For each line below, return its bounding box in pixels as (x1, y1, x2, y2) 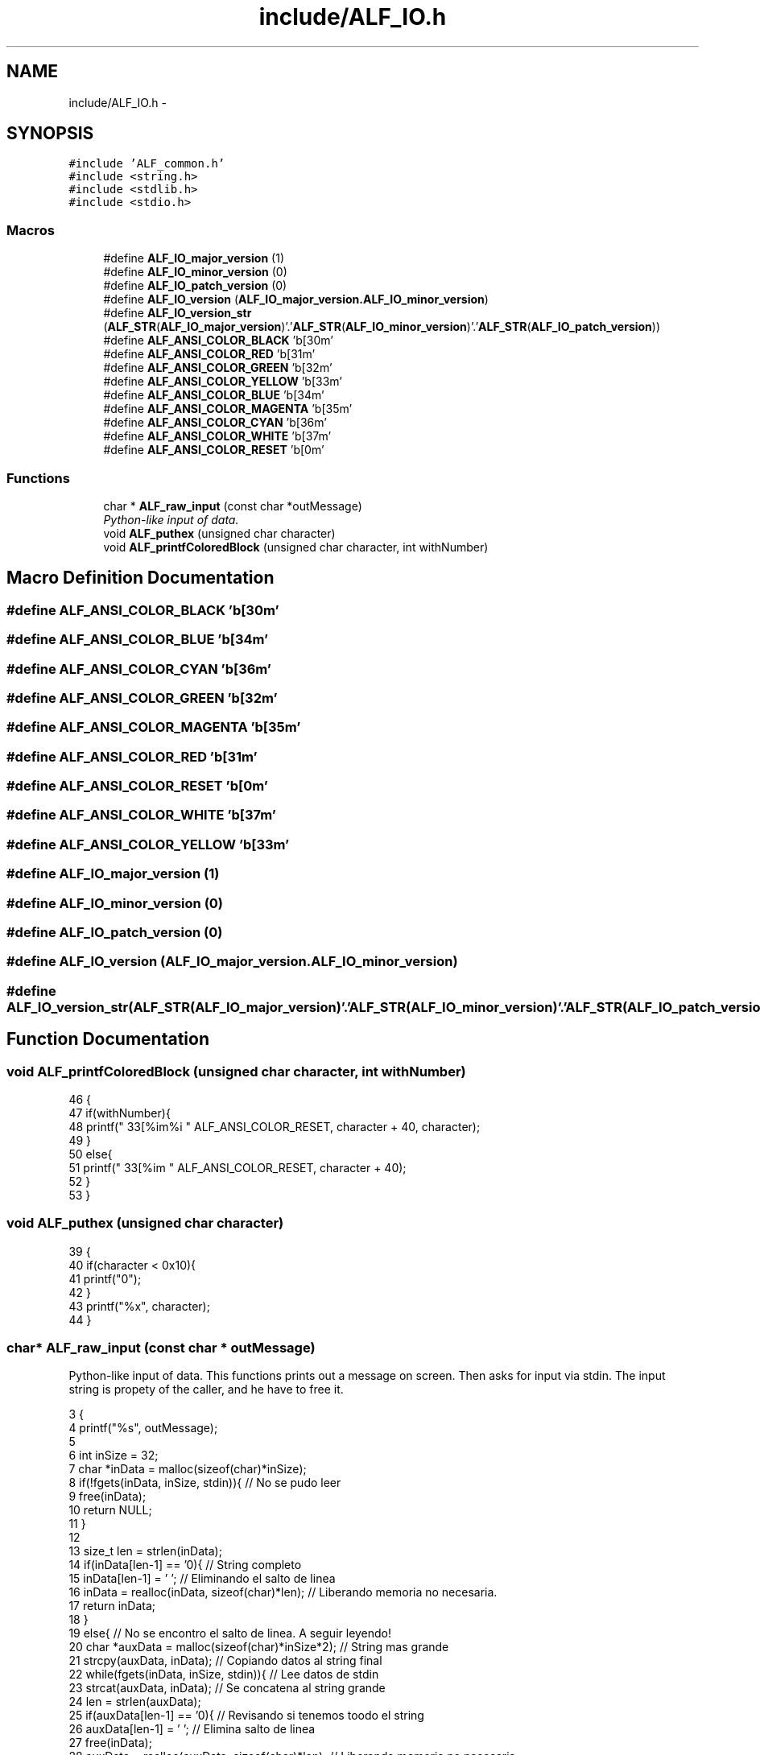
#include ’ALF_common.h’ (68, 157, 225, 171)
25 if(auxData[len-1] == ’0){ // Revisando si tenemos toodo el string (68, 1708, 424, 1723)
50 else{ (68, 1146, 113, 1161)
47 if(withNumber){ (68, 1105, 171, 1120)
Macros (6, 221, 55, 238)
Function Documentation (6, 1029, 209, 1050)
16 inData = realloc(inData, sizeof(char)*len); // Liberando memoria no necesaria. (68, 1585, 498, 1600)
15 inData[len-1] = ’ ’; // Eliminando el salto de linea (68, 1571, 336, 1586)
